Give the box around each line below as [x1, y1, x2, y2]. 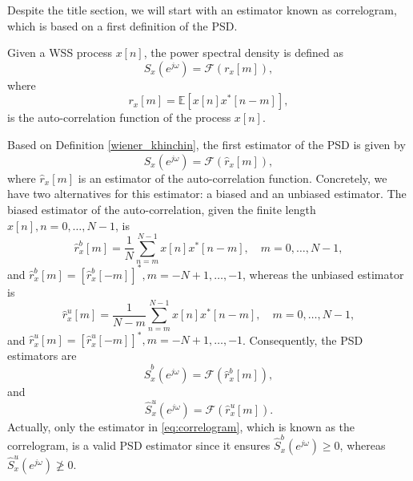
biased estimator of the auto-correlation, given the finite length [7, 200, 316, 217]
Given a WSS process [7, 44, 112, 61]
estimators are [7, 347, 77, 364]
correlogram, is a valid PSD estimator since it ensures [7, 437, 271, 454]
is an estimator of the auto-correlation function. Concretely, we [78, 169, 387, 186]
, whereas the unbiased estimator [243, 265, 404, 282]
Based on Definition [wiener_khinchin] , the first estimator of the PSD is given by [7, 135, 406, 152]
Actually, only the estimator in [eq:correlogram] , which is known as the [7, 418, 355, 435]
